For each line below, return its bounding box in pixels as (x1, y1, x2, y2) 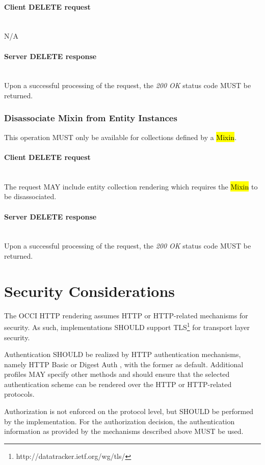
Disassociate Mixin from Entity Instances (4, 112, 177, 124)
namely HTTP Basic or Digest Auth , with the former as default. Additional (4, 359, 244, 369)
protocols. (4, 389, 35, 399)
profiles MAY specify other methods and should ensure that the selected (4, 369, 230, 379)
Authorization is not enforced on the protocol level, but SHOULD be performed (4, 406, 254, 417)
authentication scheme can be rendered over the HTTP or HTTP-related (4, 378, 232, 389)
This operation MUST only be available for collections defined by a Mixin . (4, 131, 237, 142)
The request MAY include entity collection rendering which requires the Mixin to (4, 181, 258, 192)
